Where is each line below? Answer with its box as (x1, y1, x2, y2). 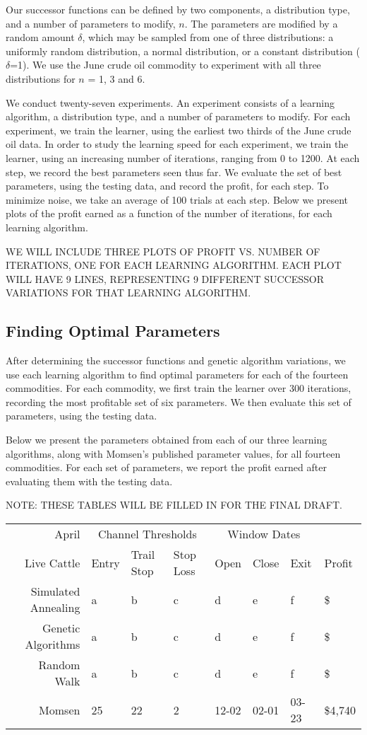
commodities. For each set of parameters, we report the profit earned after (6, 460, 327, 475)
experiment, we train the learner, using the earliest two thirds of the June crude (6, 122, 351, 137)
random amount (6, 30, 75, 45)
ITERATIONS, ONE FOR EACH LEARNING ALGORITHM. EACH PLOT (6, 257, 342, 272)
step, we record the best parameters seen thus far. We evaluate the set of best (6, 164, 342, 179)
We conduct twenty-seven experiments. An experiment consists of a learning (6, 95, 335, 110)
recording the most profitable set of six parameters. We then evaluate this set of (6, 394, 351, 409)
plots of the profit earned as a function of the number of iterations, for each (6, 206, 332, 221)
